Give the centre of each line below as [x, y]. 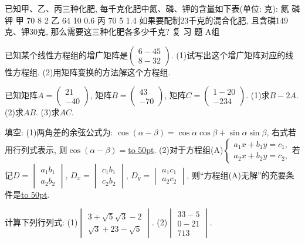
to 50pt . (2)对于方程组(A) [176, 149]
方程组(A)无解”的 [237, 174]
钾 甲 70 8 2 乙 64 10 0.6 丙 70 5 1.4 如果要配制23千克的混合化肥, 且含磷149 [146, 20]
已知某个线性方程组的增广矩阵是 [66, 54]
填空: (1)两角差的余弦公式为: [59, 132]
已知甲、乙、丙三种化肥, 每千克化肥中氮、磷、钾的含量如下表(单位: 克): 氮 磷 [152, 8]
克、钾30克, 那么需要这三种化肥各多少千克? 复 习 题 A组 [112, 31]
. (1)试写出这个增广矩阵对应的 [228, 54]
